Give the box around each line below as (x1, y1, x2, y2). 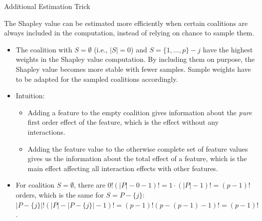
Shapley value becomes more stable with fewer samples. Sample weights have (15, 63, 251, 74)
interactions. (27, 126, 65, 137)
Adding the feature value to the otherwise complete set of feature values (27, 143, 248, 154)
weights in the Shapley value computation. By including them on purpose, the (15, 54, 255, 64)
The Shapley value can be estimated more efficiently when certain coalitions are (4, 17, 248, 28)
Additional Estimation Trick (4, 1, 90, 11)
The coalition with (15, 44, 72, 54)
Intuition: (15, 90, 45, 101)
